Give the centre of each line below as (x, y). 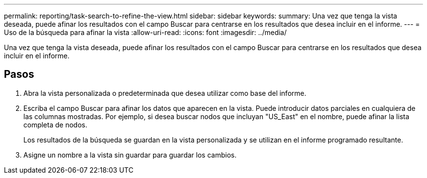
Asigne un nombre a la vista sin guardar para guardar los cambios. (130, 155)
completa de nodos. (55, 125)
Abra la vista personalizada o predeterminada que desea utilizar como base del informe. (165, 93)
